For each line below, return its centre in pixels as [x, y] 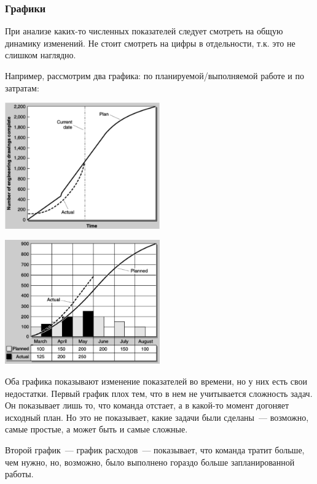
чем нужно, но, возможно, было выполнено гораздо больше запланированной [150, 462]
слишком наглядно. [41, 55]
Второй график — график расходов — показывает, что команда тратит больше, [155, 450]
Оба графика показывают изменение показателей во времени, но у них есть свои [156, 381]
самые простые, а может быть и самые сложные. [96, 429]
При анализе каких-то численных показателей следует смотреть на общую [144, 31]
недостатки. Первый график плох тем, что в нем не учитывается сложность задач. [159, 393]
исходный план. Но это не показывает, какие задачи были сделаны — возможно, [157, 417]
